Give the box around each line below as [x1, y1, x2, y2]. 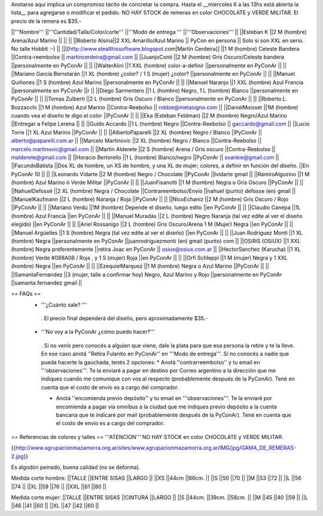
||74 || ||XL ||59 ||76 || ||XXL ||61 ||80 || [11, 483, 107, 490]
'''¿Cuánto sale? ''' [41, 301, 87, 308]
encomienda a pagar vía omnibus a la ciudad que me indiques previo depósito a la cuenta [56, 403, 278, 410]
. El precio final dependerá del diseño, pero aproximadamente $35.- [41, 315, 208, 322]
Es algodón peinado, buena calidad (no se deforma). [11, 463, 141, 471]
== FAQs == [11, 290, 41, 297]
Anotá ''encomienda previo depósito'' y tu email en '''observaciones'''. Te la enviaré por [56, 395, 272, 402]
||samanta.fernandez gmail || [11, 279, 83, 286]
